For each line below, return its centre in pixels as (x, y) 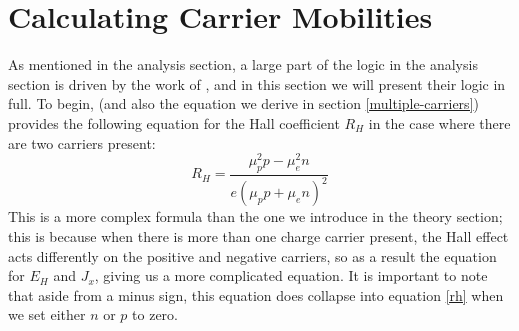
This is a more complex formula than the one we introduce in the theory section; (255, 216)
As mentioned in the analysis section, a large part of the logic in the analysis (243, 64)
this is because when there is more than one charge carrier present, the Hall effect (258, 235)
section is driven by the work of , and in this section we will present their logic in (257, 83)
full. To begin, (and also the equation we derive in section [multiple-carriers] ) (243, 103)
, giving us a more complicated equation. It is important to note (291, 275)
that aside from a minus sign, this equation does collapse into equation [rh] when (256, 294)
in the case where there (439, 122)
